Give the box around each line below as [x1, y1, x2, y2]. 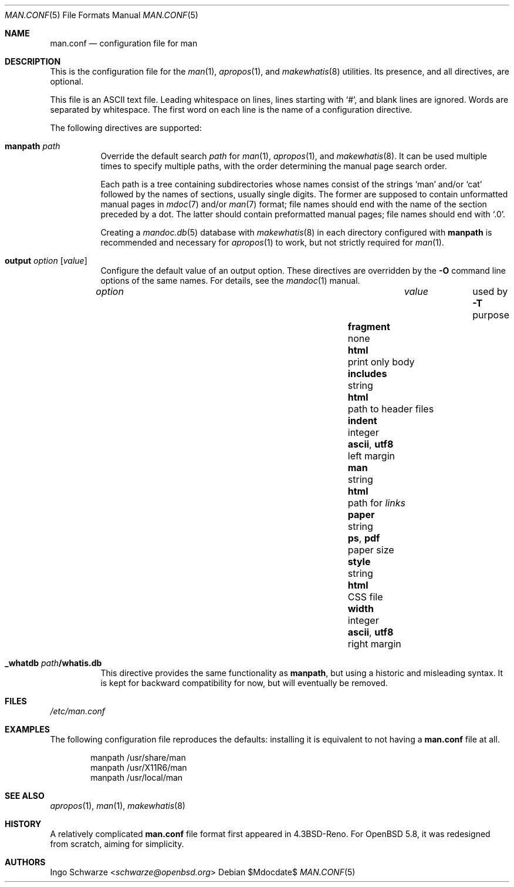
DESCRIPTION [5, 56, 61, 66]
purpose [472, 309, 509, 321]
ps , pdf [347, 532, 380, 544]
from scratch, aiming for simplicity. [50, 839, 184, 849]
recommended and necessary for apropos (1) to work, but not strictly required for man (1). [100, 237, 444, 247]
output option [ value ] [5, 256, 87, 266]
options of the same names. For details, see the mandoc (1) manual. [100, 275, 360, 285]
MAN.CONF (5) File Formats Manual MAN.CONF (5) [5, 10, 198, 20]
